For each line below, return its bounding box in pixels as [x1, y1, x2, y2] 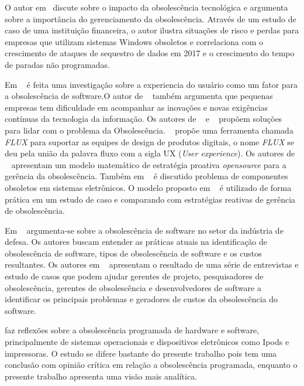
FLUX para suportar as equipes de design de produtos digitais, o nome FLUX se [5, 135, 295, 148]
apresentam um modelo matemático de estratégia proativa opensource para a [11, 158, 286, 170]
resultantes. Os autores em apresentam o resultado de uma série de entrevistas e [5, 258, 299, 271]
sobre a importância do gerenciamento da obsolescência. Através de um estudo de [5, 12, 296, 25]
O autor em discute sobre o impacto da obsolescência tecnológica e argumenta [5, 1, 288, 13]
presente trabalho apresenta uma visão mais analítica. [5, 370, 198, 382]
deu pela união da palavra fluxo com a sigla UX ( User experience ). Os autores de [5, 147, 295, 159]
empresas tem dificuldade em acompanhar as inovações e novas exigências [5, 101, 268, 113]
